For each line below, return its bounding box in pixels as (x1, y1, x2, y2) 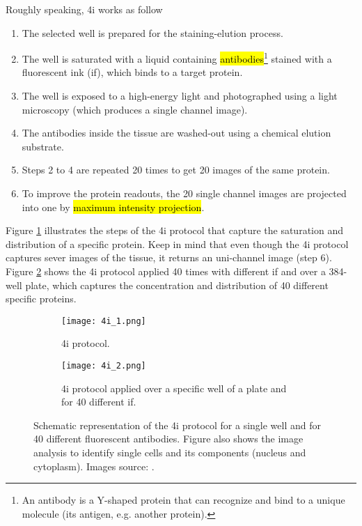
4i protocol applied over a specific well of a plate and (61, 380, 287, 395)
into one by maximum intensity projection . (22, 199, 205, 214)
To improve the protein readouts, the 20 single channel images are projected (22, 186, 347, 200)
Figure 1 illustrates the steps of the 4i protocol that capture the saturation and (6, 223, 343, 238)
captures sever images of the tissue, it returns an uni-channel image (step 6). (6, 250, 332, 265)
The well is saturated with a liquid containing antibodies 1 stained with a (22, 49, 332, 65)
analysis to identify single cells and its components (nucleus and (33, 445, 306, 460)
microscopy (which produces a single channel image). (22, 102, 248, 116)
